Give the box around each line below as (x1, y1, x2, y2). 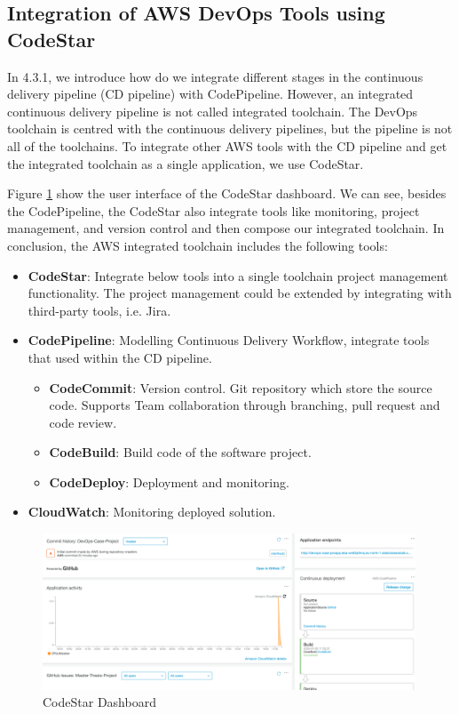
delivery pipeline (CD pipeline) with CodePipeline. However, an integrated (7, 84, 414, 103)
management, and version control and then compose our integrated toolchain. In (7, 219, 445, 237)
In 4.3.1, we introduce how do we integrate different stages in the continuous (7, 67, 423, 85)
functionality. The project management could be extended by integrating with (28, 284, 452, 302)
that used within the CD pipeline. (28, 348, 212, 366)
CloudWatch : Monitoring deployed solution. (28, 502, 276, 521)
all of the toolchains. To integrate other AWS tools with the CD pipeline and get (7, 136, 447, 155)
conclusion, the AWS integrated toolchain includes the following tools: (7, 236, 388, 254)
